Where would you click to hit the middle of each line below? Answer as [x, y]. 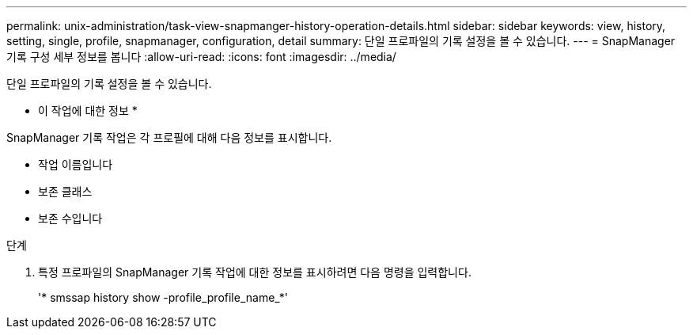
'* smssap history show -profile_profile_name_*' [163, 297]
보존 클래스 [65, 191]
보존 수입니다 [70, 218]
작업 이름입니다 [76, 164]
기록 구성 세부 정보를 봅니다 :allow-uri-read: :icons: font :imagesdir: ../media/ [201, 57]
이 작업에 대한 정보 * [88, 110]
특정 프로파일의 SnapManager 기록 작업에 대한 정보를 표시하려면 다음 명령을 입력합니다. [255, 272]
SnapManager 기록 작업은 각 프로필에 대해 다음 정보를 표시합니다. [169, 137]
